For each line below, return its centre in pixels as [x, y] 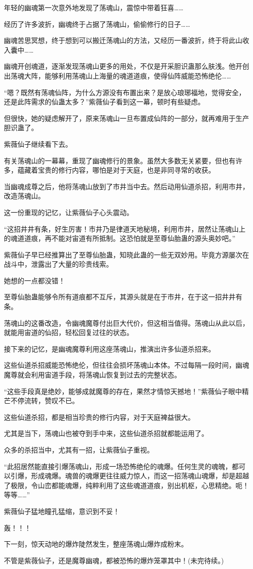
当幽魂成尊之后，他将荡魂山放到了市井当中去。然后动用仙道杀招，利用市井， [126, 186]
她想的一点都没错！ [35, 280]
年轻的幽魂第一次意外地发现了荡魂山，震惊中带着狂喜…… [94, 7]
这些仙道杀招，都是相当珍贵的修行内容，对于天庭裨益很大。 [99, 417]
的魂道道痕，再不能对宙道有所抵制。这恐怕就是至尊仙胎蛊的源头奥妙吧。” [120, 238]
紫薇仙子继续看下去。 [38, 144]
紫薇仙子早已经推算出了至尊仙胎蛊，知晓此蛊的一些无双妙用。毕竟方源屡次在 [126, 254]
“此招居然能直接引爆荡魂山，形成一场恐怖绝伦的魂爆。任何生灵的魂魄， [118, 466]
